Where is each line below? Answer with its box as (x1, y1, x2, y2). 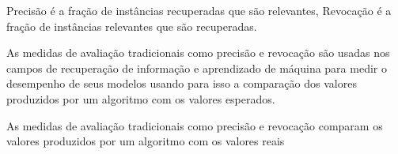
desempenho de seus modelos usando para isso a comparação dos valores (6, 75, 357, 92)
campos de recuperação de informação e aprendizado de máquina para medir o (6, 59, 387, 76)
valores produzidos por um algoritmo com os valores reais (6, 133, 285, 149)
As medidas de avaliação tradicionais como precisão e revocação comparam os (6, 117, 383, 133)
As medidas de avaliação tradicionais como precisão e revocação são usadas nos (6, 44, 390, 61)
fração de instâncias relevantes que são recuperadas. (6, 17, 257, 34)
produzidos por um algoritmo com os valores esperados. (6, 90, 275, 107)
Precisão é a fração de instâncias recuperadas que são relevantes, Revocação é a (6, 2, 392, 18)
